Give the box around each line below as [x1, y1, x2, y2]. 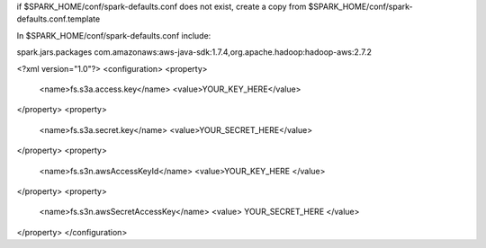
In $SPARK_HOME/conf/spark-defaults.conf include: [16, 30, 211, 40]
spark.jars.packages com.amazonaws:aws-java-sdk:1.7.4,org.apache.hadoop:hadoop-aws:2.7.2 [16, 47, 373, 58]
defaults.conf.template [16, 13, 101, 24]
